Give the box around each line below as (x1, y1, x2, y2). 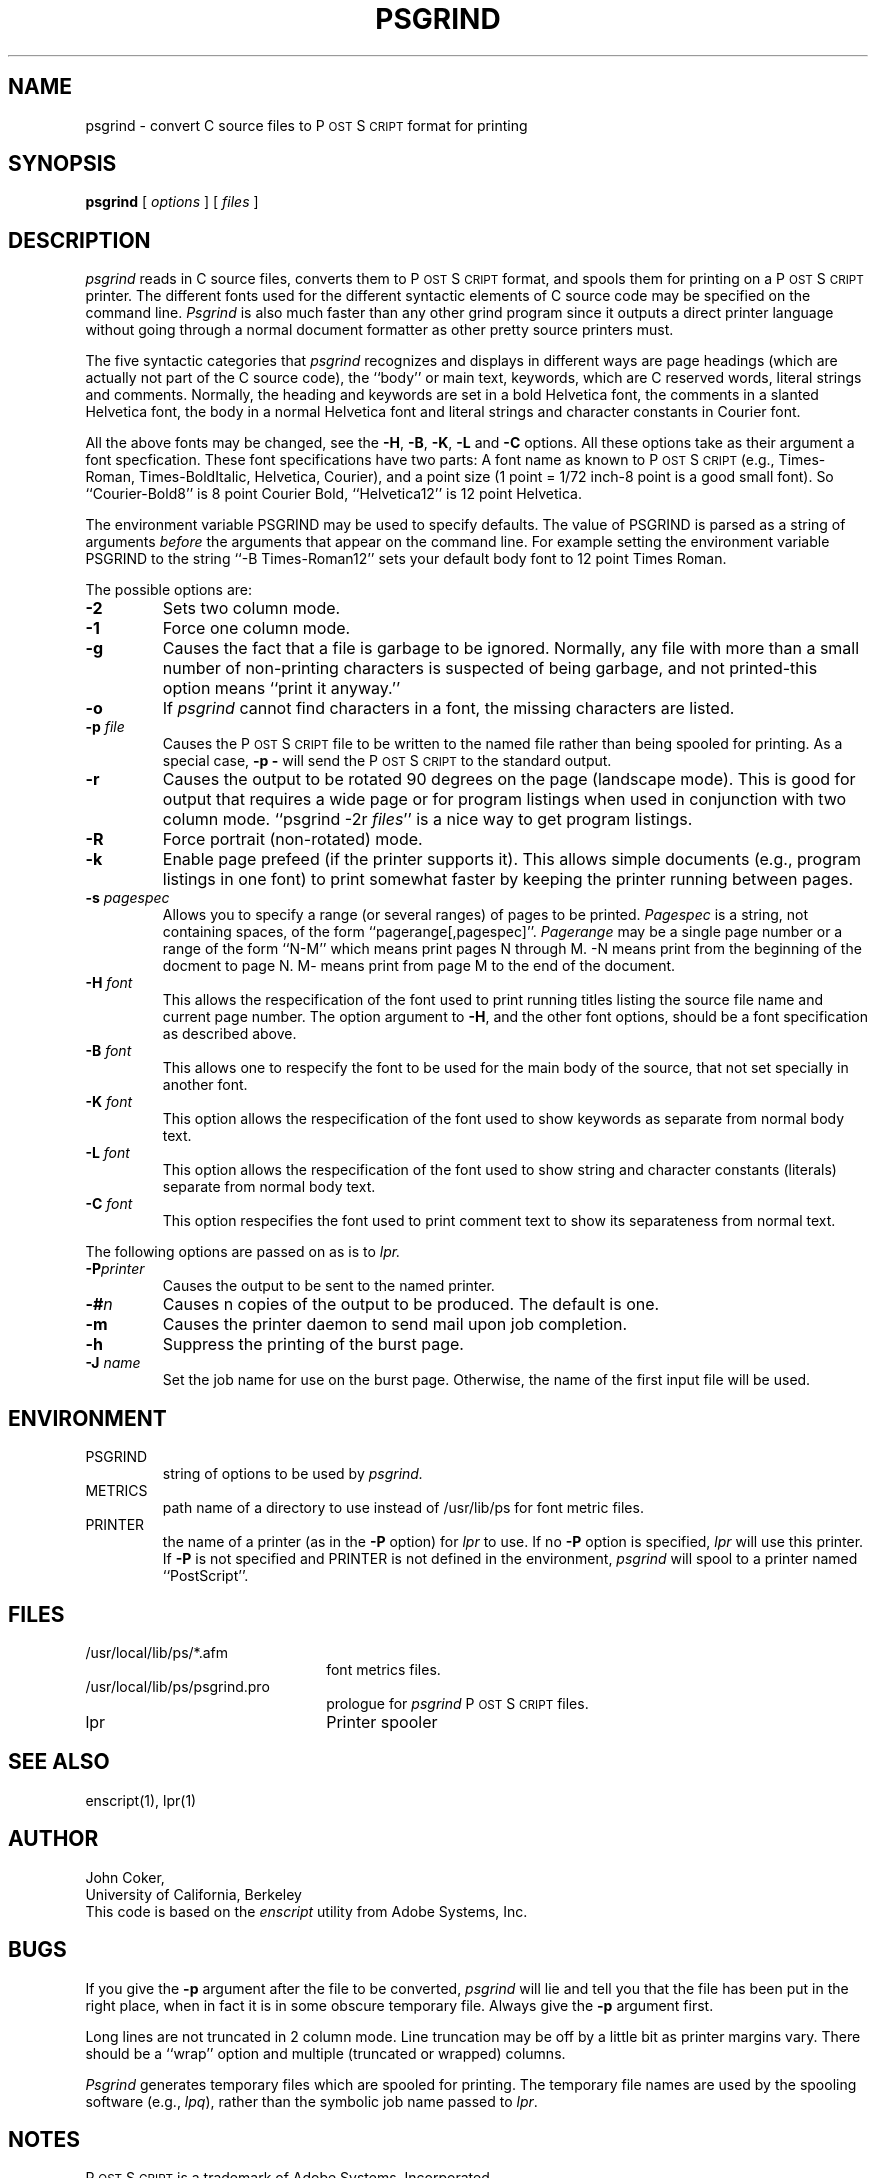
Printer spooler (326, 1711, 438, 1732)
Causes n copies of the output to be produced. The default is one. (162, 1294, 660, 1315)
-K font (85, 1093, 133, 1111)
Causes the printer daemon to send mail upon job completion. (162, 1314, 628, 1335)
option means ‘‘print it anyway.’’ (162, 678, 401, 699)
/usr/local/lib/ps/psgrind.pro (85, 1677, 270, 1695)
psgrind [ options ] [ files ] (85, 193, 259, 211)
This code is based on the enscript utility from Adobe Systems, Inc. (85, 1902, 528, 1920)
